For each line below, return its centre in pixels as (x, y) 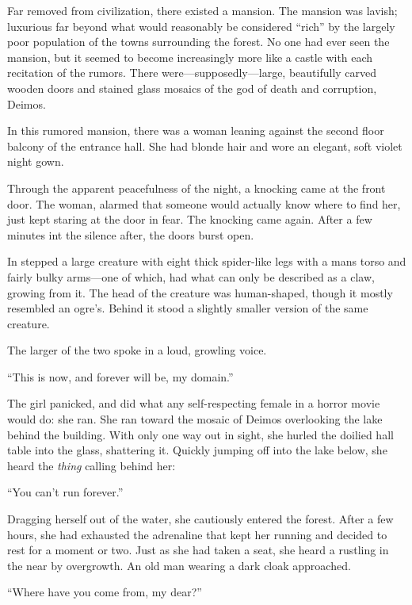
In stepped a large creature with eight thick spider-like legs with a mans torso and (207, 261)
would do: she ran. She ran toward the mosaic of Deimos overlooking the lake (195, 419)
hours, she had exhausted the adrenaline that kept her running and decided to (197, 534)
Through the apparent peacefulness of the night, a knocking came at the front (196, 188)
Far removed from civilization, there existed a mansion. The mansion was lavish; (202, 10)
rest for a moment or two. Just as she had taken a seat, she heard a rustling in (198, 550)
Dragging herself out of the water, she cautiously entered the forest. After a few (200, 519)
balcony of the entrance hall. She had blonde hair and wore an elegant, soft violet (205, 146)
